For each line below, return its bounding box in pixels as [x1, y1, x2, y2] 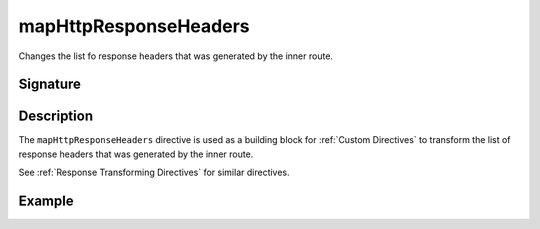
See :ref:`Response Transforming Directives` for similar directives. [18, 166, 290, 179]
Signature [18, 76, 82, 93]
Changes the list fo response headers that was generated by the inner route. [18, 50, 334, 62]
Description [18, 108, 94, 125]
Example [18, 193, 74, 210]
